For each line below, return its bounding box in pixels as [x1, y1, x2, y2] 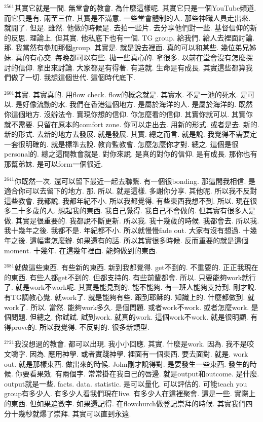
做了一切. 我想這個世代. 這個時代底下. [11, 72, 135, 83]
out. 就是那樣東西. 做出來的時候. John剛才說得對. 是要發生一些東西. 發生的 [4, 358, 250, 369]
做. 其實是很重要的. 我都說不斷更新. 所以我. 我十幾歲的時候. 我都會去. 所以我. [4, 215, 259, 225]
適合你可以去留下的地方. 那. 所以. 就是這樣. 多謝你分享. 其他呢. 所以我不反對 [4, 185, 257, 196]
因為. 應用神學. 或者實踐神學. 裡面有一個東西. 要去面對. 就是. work [29, 349, 248, 359]
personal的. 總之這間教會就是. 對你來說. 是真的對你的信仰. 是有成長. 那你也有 [4, 148, 257, 159]
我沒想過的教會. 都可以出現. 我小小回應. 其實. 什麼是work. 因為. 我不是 [14, 338, 247, 349]
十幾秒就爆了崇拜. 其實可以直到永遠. [11, 408, 131, 418]
